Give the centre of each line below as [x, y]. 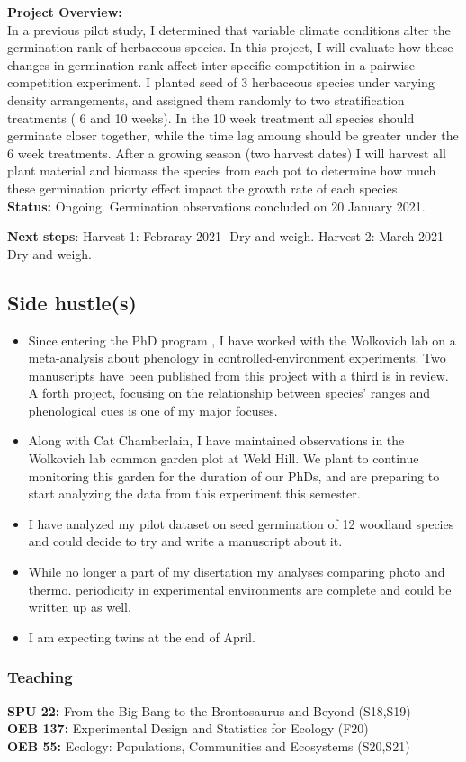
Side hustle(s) [72, 302]
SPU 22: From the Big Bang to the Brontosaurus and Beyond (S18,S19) [209, 710]
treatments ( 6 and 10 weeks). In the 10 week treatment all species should [211, 117]
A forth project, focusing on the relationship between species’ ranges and [229, 393]
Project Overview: [65, 12]
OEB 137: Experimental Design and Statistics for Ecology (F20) [188, 728]
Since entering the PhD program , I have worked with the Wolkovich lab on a [242, 340]
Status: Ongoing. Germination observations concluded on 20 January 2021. [216, 206]
